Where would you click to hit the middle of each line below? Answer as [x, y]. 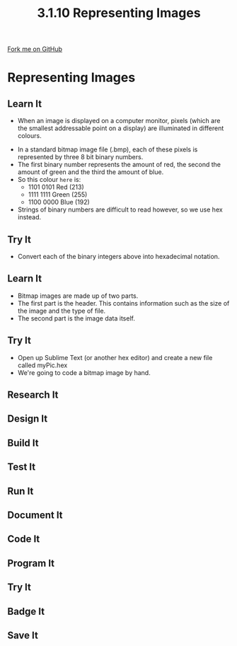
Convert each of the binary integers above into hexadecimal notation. [118, 256]
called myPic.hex [42, 365]
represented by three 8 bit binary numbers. [80, 157]
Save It [23, 635]
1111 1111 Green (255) [58, 195]
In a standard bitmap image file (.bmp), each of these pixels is [108, 149]
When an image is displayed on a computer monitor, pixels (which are [119, 121]
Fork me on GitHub [35, 49]
